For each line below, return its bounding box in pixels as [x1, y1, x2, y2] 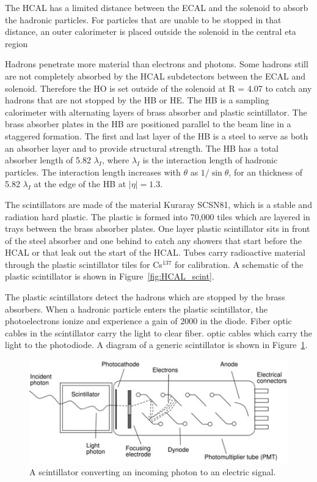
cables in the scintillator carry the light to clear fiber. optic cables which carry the [5, 326, 312, 339]
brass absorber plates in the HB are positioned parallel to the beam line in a [5, 117, 291, 130]
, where [101, 154, 129, 166]
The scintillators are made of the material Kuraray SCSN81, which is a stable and [5, 198, 312, 210]
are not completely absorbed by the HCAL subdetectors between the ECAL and [5, 69, 306, 82]
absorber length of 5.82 [5, 154, 91, 166]
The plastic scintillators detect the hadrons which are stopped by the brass [5, 291, 285, 303]
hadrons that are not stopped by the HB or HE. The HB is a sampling [5, 94, 269, 106]
